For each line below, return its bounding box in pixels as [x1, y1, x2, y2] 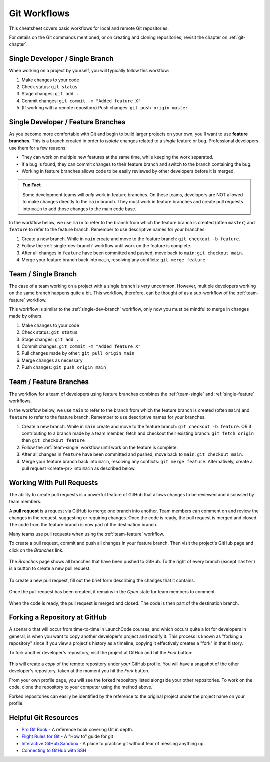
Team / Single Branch [9, 270, 77, 278]
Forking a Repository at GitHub [9, 613, 107, 622]
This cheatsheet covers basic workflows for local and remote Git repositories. [9, 25, 169, 31]
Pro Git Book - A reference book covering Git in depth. [21, 726, 133, 732]
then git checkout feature [21, 437, 85, 443]
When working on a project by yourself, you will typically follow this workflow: [9, 68, 169, 74]
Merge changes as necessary [21, 357, 83, 363]
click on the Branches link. [9, 547, 64, 553]
